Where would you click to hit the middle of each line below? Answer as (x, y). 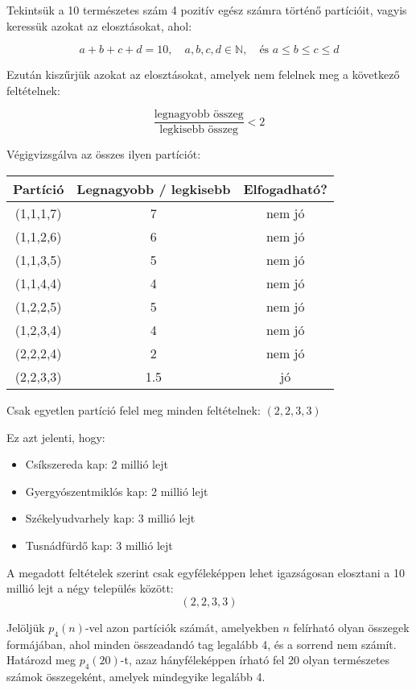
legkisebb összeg (199, 130)
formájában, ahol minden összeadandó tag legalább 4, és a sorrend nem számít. (202, 644)
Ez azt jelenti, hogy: (56, 437)
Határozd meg (41, 660)
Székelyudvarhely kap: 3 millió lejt (110, 518)
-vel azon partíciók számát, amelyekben (182, 627)
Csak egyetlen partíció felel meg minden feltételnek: (134, 410)
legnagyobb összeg (199, 115)
